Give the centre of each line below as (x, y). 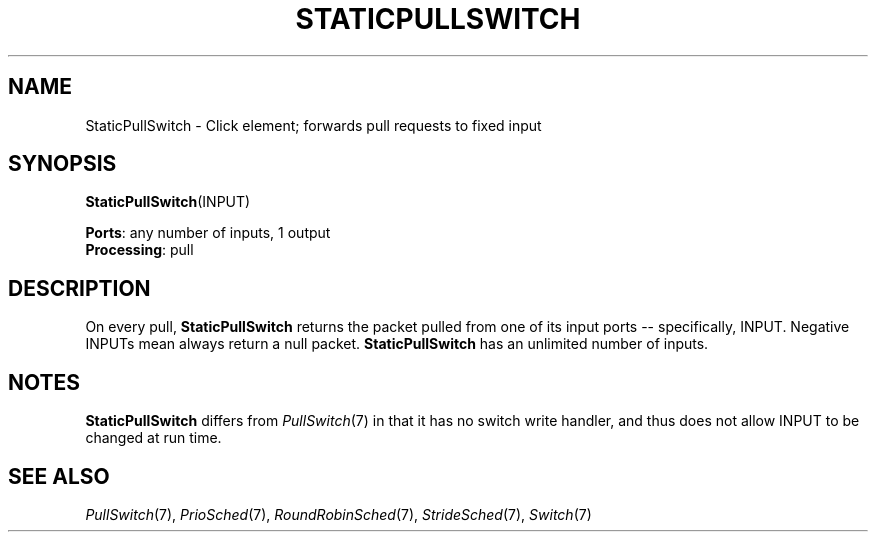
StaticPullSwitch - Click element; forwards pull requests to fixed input (313, 125)
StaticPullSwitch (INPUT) (168, 202)
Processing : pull (139, 250)
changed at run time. (153, 438)
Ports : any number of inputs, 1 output (208, 233)
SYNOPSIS (62, 164)
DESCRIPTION (79, 288)
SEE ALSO (59, 476)
